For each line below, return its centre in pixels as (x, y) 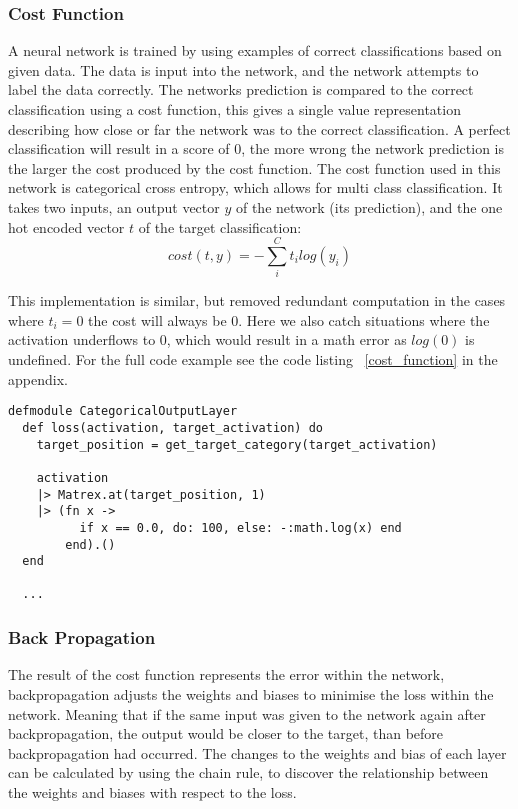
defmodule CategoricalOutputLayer (123, 411)
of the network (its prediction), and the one (369, 206)
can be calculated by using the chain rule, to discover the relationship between (248, 772)
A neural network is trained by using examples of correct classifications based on (255, 50)
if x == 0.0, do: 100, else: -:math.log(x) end (240, 527)
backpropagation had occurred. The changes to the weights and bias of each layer (257, 752)
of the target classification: (220, 226)
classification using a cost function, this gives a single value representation (234, 109)
